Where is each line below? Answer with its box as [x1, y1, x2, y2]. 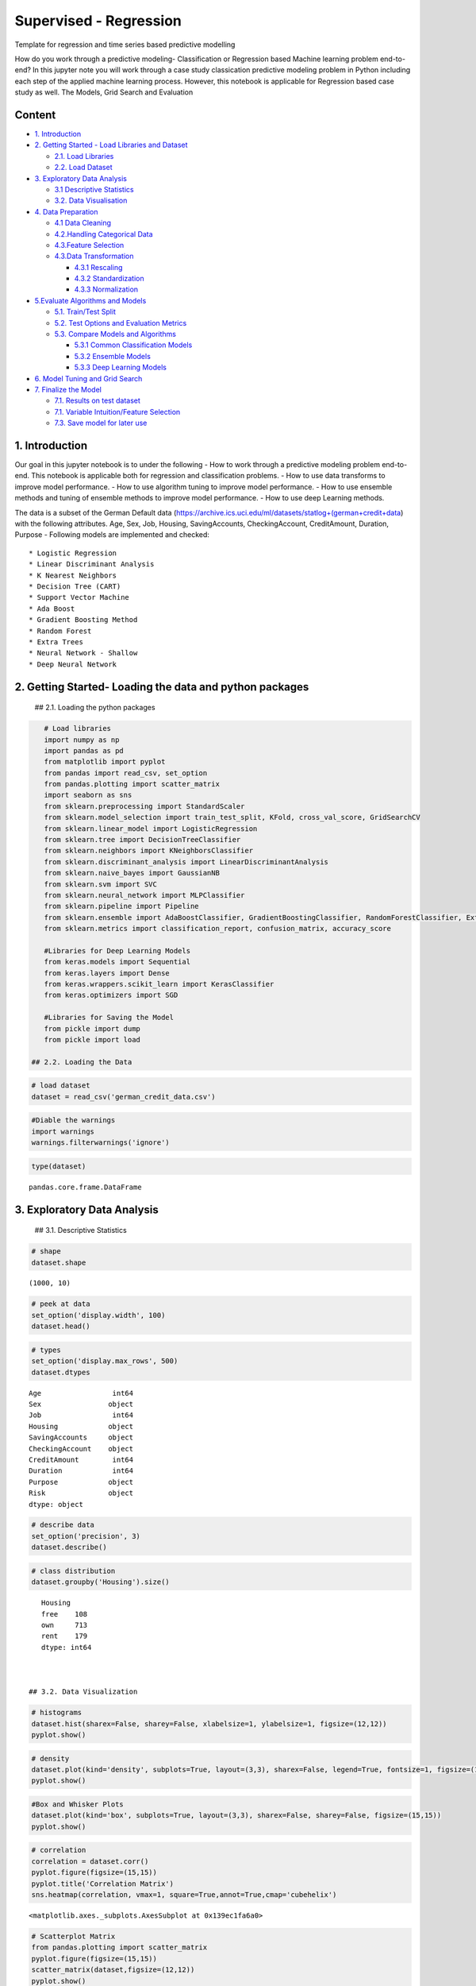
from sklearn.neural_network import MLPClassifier [44, 891, 245, 899]
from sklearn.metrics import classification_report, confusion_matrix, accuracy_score [44, 924, 392, 933]
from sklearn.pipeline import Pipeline [44, 902, 199, 911]
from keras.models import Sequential [44, 957, 190, 967]
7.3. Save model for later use [54, 418, 148, 428]
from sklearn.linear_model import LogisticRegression [44, 824, 258, 833]
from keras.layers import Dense [44, 968, 170, 977]
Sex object [29, 1399, 134, 1408]
